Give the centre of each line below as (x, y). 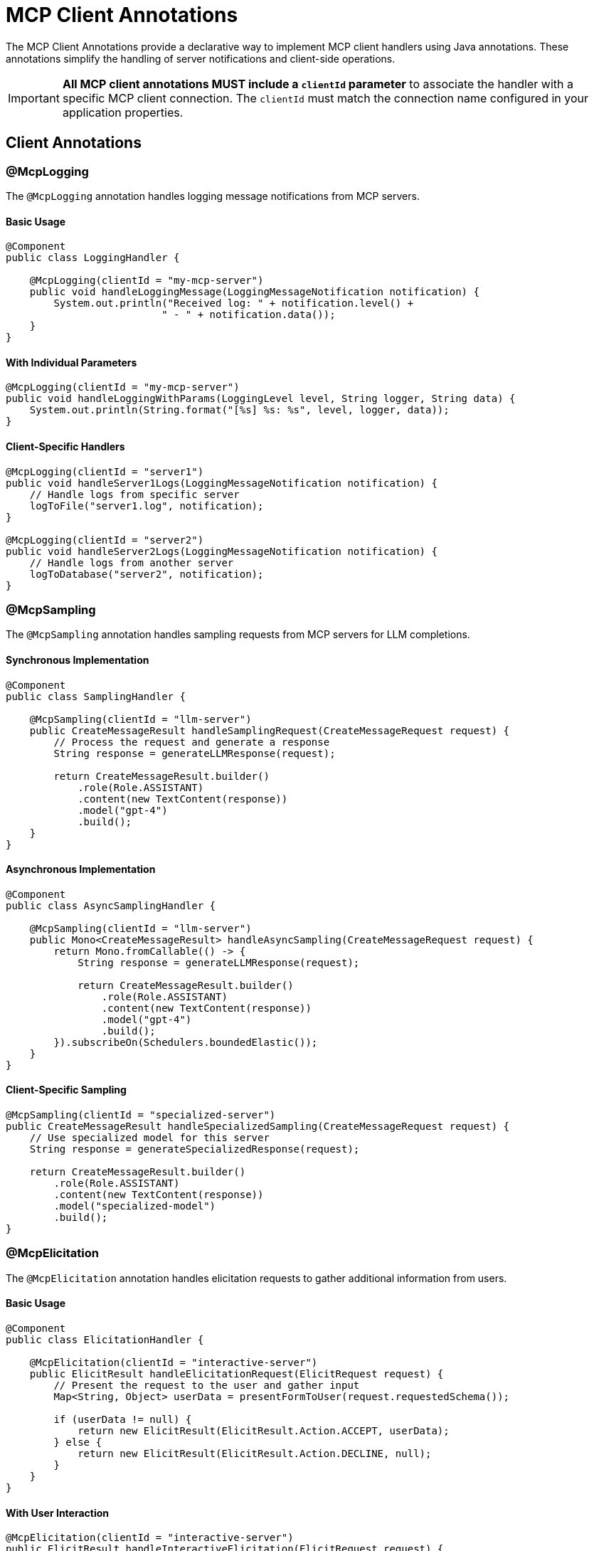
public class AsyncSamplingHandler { (111, 905)
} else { (78, 1442)
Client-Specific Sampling (66, 1090)
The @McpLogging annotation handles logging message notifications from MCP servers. (213, 196)
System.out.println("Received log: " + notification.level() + (234, 303)
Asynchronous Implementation (81, 869)
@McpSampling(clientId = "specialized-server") (141, 1115)
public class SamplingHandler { (96, 696)
